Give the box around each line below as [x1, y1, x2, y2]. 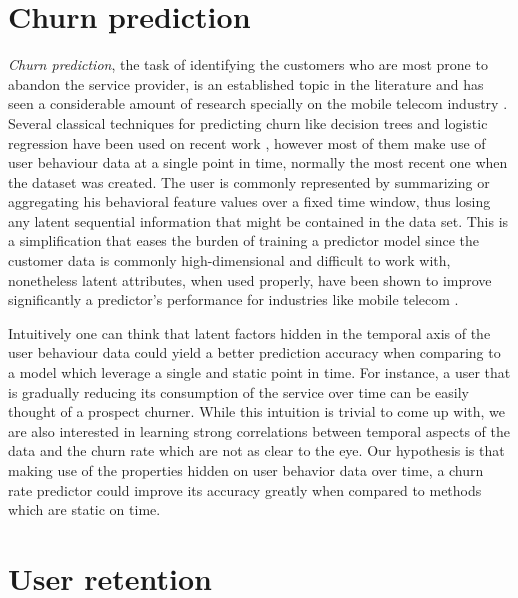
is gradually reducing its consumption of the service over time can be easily [8, 381, 469, 402]
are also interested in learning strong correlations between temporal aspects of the [8, 420, 510, 441]
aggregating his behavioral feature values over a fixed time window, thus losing [8, 191, 491, 212]
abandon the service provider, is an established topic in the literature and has [8, 73, 484, 94]
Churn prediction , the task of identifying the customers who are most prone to [8, 54, 488, 75]
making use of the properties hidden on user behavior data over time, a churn [8, 460, 484, 480]
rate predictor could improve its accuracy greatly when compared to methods [8, 479, 482, 500]
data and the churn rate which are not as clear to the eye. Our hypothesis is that [8, 440, 505, 461]
